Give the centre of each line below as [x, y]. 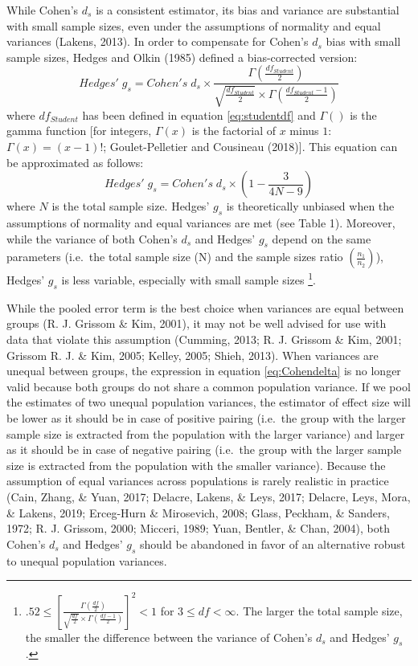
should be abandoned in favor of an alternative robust [273, 543]
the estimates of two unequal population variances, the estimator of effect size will [209, 402]
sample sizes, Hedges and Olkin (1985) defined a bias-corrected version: [182, 57]
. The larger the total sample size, [319, 610]
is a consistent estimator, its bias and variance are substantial [248, 10]
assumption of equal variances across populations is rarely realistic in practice [198, 481]
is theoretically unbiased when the [310, 206]
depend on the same [322, 238]
